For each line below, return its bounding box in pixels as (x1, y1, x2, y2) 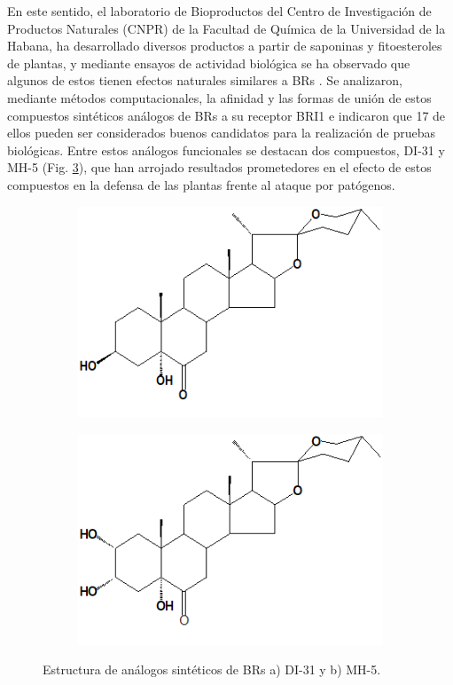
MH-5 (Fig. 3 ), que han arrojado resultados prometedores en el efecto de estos (7, 158, 432, 177)
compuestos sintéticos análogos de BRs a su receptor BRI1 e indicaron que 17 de (7, 106, 446, 124)
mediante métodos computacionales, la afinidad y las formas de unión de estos (7, 88, 432, 106)
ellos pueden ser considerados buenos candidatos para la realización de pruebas (7, 123, 435, 142)
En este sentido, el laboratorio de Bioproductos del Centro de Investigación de (7, 2, 432, 20)
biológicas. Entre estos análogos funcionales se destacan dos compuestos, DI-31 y (7, 140, 445, 159)
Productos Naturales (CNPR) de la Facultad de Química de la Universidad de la (7, 19, 446, 37)
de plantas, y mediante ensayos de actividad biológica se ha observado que (7, 53, 410, 72)
